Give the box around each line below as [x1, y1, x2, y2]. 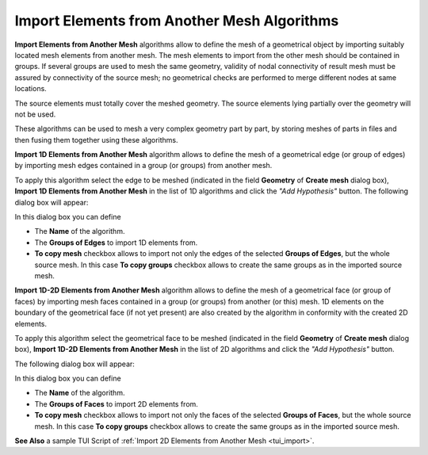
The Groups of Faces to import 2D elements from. [34, 399, 198, 408]
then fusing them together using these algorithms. [14, 135, 178, 144]
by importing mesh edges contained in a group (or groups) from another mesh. [14, 161, 273, 170]
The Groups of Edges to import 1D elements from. [34, 238, 198, 247]
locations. [14, 84, 47, 94]
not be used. [14, 109, 56, 119]
